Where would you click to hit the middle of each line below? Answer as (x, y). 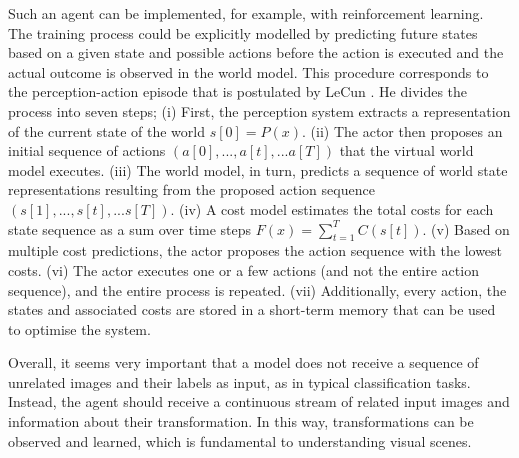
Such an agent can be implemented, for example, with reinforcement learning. (246, 13)
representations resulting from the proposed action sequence (191, 189)
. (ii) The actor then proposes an (402, 130)
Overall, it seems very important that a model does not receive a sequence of (243, 362)
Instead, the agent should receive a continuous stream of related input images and (259, 401)
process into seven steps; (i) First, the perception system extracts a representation (259, 110)
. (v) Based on (466, 228)
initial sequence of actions (87, 150)
